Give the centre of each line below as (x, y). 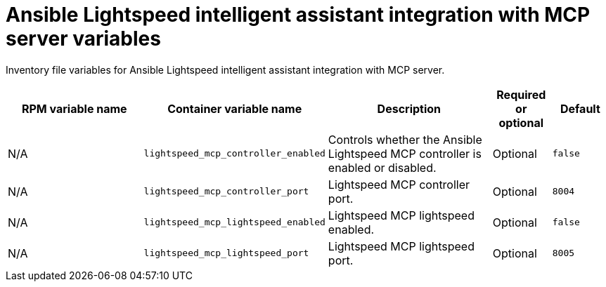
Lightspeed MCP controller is (405, 153)
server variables (83, 39)
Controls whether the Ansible (405, 139)
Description (409, 108)
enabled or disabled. (382, 167)
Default (580, 108)
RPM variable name (74, 108)
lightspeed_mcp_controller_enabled (234, 154)
